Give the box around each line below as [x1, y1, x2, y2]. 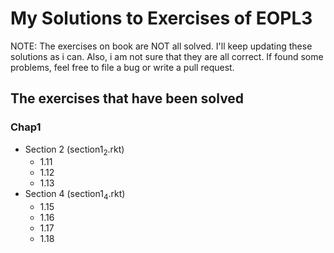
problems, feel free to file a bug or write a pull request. [10, 61, 235, 73]
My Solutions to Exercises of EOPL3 [10, 7, 313, 30]
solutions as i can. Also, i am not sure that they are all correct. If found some [10, 50, 324, 62]
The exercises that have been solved [10, 90, 245, 107]
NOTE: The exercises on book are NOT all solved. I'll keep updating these [10, 40, 313, 52]
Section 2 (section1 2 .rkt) [24, 143, 125, 157]
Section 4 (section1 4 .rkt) [24, 188, 126, 202]
